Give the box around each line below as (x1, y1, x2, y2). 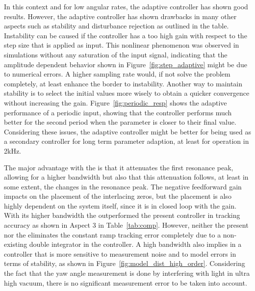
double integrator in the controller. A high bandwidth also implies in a (29, 239, 242, 249)
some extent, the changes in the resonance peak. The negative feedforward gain (4, 181, 242, 191)
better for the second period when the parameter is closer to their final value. (4, 117, 236, 127)
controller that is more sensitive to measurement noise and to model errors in (4, 248, 236, 259)
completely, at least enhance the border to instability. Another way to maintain (4, 78, 243, 88)
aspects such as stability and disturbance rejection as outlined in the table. (4, 21, 229, 31)
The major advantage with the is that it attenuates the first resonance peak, (4, 162, 233, 172)
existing (4, 239, 27, 249)
